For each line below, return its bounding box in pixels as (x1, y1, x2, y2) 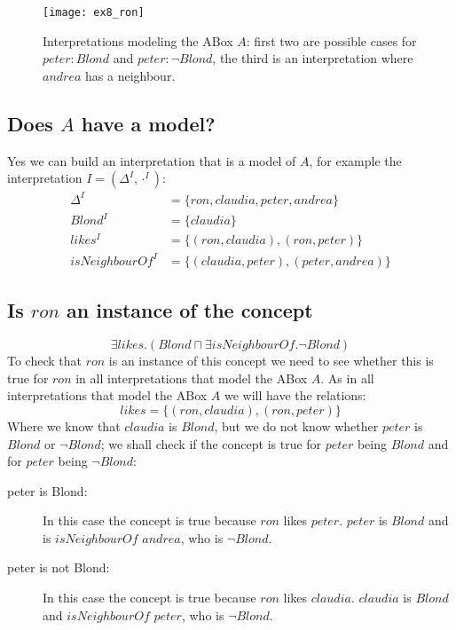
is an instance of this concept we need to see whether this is (108, 351, 434, 370)
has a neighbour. (85, 66, 176, 84)
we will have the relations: (224, 386, 366, 405)
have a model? (81, 109, 216, 137)
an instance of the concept (67, 296, 313, 324)
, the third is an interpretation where (212, 49, 413, 67)
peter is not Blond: (7, 558, 110, 577)
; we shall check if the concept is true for (100, 434, 322, 453)
